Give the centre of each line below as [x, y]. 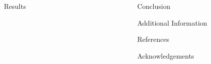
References [153, 39]
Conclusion [154, 6]
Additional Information [172, 22]
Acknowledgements [166, 55]
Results [15, 6]
